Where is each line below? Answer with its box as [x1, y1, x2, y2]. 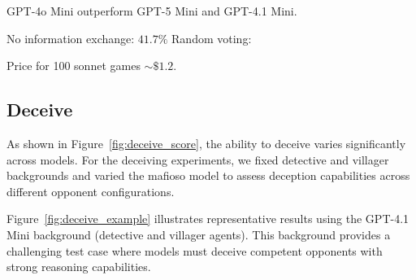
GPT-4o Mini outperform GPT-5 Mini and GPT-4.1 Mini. [6, 2, 297, 19]
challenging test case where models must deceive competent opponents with [6, 242, 383, 259]
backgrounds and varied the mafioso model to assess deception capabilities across [6, 167, 410, 184]
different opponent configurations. [6, 182, 175, 199]
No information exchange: [6, 29, 135, 46]
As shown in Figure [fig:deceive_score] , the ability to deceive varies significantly [6, 134, 406, 151]
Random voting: [171, 29, 252, 46]
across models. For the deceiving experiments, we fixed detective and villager [6, 151, 389, 168]
